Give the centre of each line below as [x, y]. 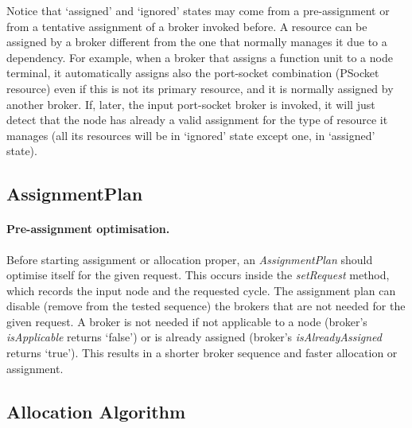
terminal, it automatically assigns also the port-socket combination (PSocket [193, 73]
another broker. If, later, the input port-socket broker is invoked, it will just [191, 104]
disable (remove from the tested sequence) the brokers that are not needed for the [206, 306]
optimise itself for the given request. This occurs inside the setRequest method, [198, 275]
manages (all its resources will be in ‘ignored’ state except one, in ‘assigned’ [191, 135]
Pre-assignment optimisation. [88, 229]
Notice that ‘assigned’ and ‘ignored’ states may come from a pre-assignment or [198, 10]
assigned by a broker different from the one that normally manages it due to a [197, 42]
